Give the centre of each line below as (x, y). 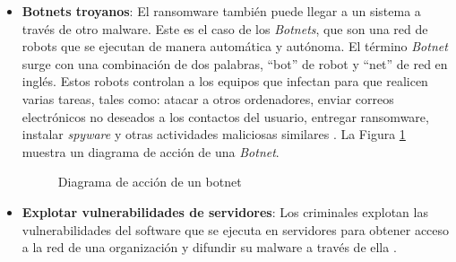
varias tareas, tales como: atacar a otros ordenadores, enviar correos (208, 98)
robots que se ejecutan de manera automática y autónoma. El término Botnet (235, 46)
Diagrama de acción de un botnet (150, 182)
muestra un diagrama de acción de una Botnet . (151, 151)
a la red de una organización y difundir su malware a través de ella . (209, 247)
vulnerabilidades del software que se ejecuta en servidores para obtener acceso (236, 229)
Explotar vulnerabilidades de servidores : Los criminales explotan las (225, 211)
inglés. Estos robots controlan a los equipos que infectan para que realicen (225, 81)
